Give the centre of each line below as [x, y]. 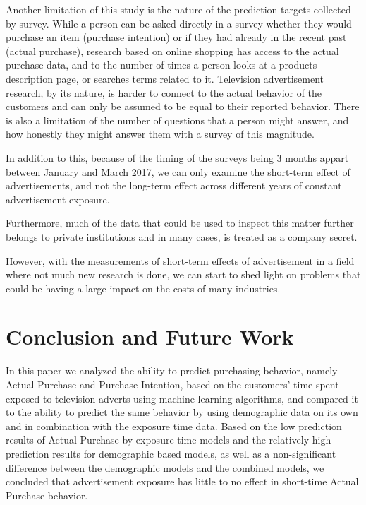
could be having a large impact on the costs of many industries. [143, 288]
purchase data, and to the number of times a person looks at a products [161, 65]
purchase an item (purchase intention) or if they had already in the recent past [176, 37]
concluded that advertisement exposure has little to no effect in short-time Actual [182, 481]
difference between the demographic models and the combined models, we [165, 467]
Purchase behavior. [47, 495]
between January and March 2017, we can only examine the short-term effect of [178, 171]
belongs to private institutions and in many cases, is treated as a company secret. [182, 236]
